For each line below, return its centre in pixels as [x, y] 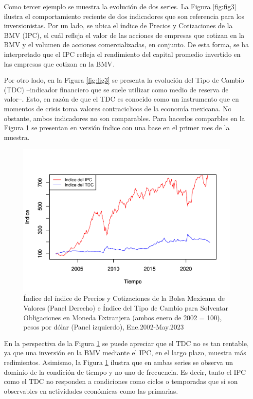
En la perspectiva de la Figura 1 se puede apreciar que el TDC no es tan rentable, [126, 343]
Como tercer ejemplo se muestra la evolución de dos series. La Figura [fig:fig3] [120, 6]
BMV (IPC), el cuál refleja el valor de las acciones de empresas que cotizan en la [124, 35]
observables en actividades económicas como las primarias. [91, 390]
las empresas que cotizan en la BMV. [59, 63]
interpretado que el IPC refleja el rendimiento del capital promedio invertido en [122, 54]
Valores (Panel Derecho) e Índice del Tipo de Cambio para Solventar [126, 308]
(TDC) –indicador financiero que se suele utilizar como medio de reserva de [116, 89]
